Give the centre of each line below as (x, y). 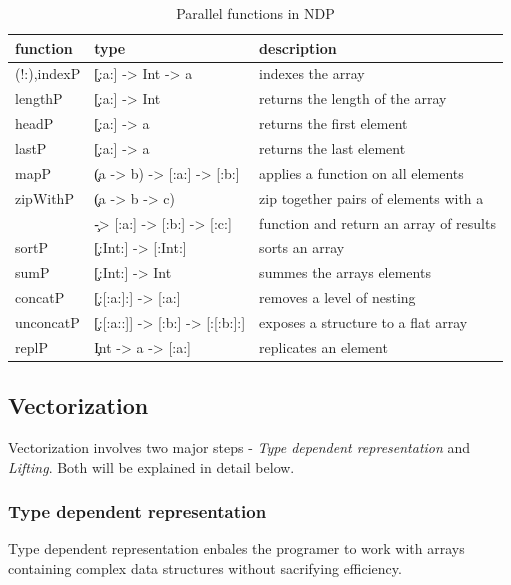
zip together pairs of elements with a (371, 197)
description (298, 47)
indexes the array (312, 73)
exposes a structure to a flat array (363, 321)
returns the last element (332, 147)
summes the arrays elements (345, 272)
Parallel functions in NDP (255, 13)
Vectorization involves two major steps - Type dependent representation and (239, 447)
